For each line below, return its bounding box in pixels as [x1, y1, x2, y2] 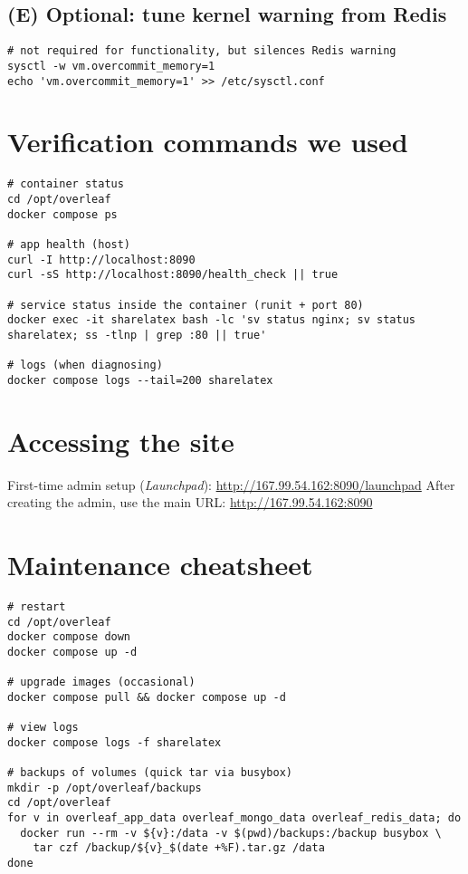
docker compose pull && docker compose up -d [7, 690, 286, 704]
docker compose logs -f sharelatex [7, 735, 222, 749]
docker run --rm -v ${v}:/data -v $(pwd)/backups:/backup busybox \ [20, 826, 442, 840]
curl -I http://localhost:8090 [7, 253, 196, 266]
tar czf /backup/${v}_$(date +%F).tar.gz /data [33, 841, 325, 855]
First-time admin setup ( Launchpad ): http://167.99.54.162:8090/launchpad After [7, 475, 455, 494]
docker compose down [7, 630, 131, 644]
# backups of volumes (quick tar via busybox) [7, 766, 292, 780]
